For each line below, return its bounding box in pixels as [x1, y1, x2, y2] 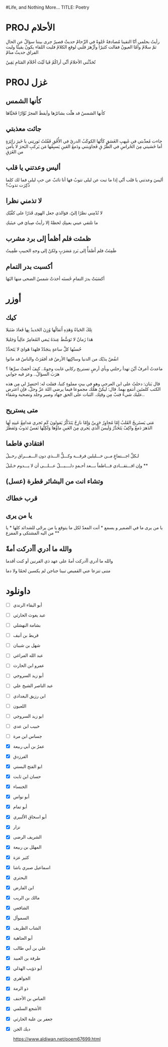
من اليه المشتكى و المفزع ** [6, 530, 60, 536]
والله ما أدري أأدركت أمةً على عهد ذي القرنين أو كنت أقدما [6, 558, 113, 564]
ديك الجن [13, 1026, 31, 1032]
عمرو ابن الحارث [13, 662, 45, 669]
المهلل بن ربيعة [13, 844, 42, 850]
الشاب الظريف [13, 925, 41, 931]
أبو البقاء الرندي [13, 602, 42, 608]
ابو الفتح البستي [13, 763, 42, 770]
